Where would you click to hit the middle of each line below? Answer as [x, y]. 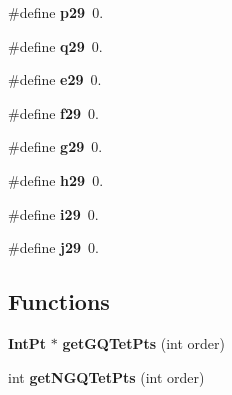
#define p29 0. [56, 12]
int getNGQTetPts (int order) [106, 376]
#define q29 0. [55, 45]
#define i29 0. [53, 213]
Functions [59, 301]
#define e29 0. [55, 79]
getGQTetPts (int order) [143, 342]
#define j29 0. [54, 247]
